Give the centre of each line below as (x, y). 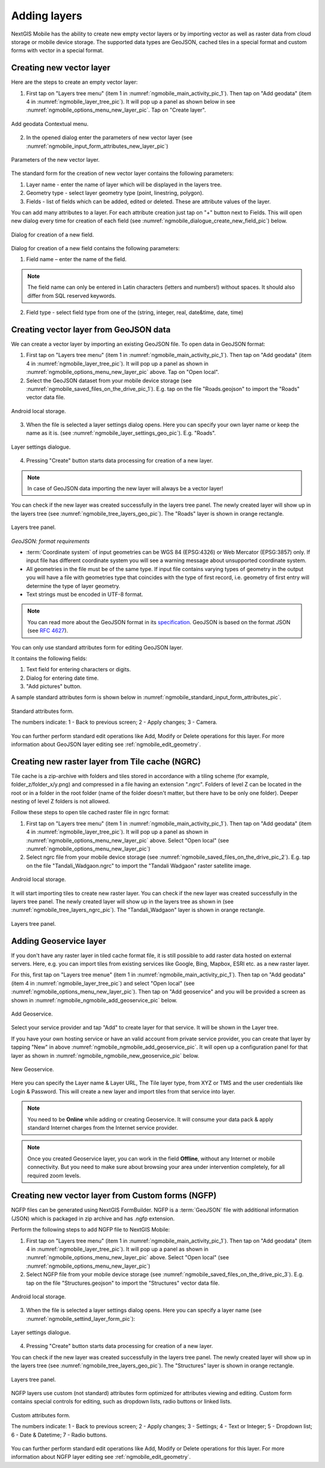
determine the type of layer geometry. (73, 586)
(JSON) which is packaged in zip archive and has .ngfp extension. (93, 1218)
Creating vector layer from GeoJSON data (91, 330)
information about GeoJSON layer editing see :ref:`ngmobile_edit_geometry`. (106, 744)
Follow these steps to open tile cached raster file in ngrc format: (90, 812)
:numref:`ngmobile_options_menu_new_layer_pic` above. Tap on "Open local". (123, 372)
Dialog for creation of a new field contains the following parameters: (95, 248)
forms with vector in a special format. (57, 51)
